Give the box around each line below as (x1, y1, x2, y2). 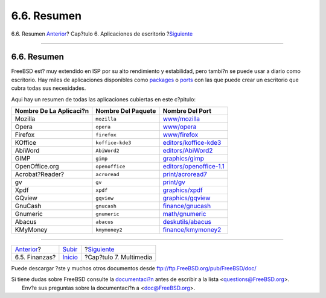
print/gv (162, 178, 185, 186)
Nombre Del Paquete (95, 107, 156, 115)
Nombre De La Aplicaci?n (14, 107, 89, 115)
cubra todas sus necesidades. (11, 84, 86, 92)
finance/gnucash (162, 202, 211, 211)
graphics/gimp (162, 154, 205, 163)
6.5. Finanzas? (14, 253, 56, 262)
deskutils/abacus (162, 218, 211, 226)
